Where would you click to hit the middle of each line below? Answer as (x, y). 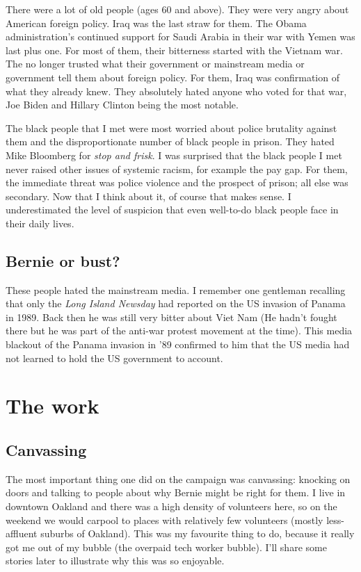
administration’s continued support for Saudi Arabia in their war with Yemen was (180, 36)
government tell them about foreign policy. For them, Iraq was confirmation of (173, 77)
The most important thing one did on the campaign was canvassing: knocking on (178, 479)
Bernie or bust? (63, 260)
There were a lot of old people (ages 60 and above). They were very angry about (177, 9)
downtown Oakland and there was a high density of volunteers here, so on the (171, 506)
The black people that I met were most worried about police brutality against (171, 128)
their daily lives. (40, 223)
